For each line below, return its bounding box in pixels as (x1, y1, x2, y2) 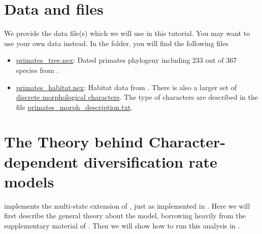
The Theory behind (4, 131, 144, 152)
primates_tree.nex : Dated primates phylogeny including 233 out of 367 (16, 55, 237, 65)
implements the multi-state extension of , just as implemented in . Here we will (4, 200, 250, 211)
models (4, 171, 54, 191)
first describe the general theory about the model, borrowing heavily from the (4, 210, 246, 221)
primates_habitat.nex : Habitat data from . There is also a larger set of (16, 82, 237, 92)
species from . (16, 64, 59, 75)
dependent (4, 151, 79, 172)
